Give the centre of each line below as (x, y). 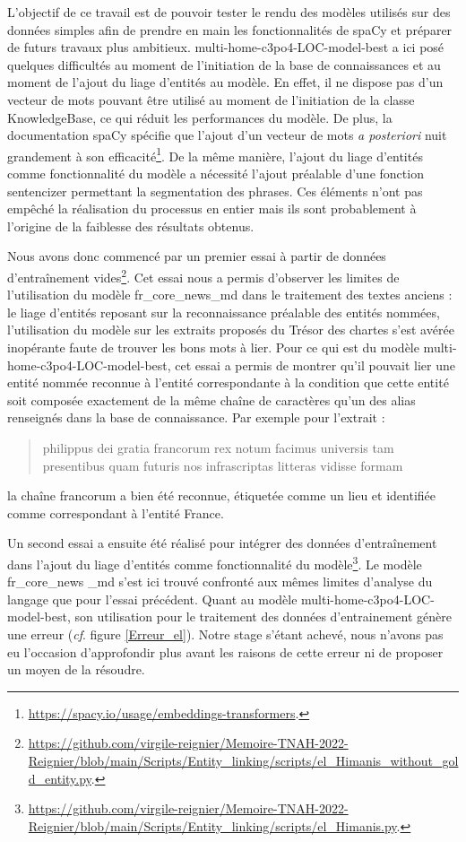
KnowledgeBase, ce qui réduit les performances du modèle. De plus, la (200, 117)
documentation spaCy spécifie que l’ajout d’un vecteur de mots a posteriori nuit (227, 135)
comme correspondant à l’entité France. (116, 512)
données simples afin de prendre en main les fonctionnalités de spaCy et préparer (230, 29)
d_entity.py (60, 778)
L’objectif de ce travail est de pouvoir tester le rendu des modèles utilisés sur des (229, 12)
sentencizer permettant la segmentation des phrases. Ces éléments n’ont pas (215, 191)
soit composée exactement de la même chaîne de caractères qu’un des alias (211, 399)
